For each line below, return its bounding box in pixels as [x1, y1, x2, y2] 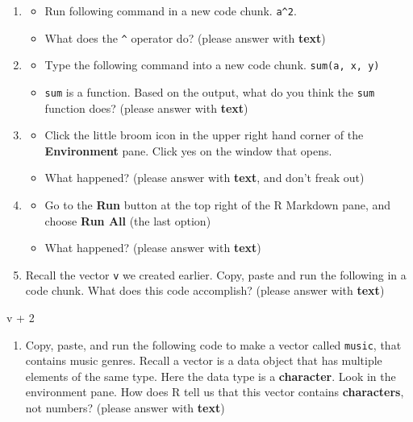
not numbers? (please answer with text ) [25, 399, 225, 416]
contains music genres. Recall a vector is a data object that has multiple [25, 352, 382, 369]
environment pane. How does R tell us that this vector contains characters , [25, 383, 404, 400]
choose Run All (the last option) [44, 212, 211, 229]
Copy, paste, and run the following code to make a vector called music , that [25, 336, 402, 353]
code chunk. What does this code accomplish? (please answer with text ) [25, 282, 385, 299]
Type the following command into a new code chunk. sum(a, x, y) [44, 56, 380, 73]
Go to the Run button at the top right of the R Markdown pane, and [44, 197, 391, 213]
